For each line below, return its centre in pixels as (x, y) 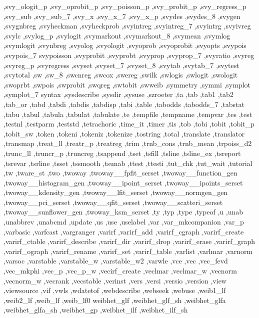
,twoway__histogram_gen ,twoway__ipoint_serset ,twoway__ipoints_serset (123, 182)
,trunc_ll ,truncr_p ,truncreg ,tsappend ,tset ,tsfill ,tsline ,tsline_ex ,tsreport (122, 153)
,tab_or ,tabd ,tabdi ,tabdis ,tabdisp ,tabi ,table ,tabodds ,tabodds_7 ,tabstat (124, 104)
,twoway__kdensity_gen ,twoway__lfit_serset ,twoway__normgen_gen (116, 192)
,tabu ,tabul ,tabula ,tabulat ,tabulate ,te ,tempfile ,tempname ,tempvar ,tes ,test (128, 114)
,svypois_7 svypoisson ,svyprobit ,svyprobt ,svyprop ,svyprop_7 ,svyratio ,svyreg (129, 55)
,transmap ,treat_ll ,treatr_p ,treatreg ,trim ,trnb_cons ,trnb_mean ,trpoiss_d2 (128, 143)
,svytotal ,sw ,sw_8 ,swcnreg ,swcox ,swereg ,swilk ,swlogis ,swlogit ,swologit (121, 75)
